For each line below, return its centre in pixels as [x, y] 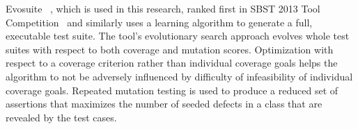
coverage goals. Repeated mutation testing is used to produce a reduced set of [172, 90]
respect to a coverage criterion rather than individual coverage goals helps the [172, 63]
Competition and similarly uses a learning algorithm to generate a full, [159, 22]
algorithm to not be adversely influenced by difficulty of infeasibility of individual [179, 76]
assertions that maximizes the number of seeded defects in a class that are [164, 104]
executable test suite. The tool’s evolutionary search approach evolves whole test [178, 36]
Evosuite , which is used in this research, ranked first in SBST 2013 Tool [163, 8]
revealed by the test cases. [61, 117]
